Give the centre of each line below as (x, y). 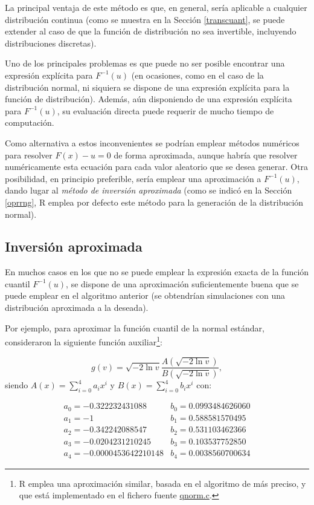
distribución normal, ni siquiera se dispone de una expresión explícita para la (147, 87)
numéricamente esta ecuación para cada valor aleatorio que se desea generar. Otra (157, 167)
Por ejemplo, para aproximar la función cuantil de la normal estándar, (135, 327)
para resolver (29, 155)
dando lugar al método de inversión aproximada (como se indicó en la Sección (149, 190)
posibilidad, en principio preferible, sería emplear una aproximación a (133, 178)
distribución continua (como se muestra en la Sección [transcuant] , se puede (145, 19)
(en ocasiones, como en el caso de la (197, 75)
